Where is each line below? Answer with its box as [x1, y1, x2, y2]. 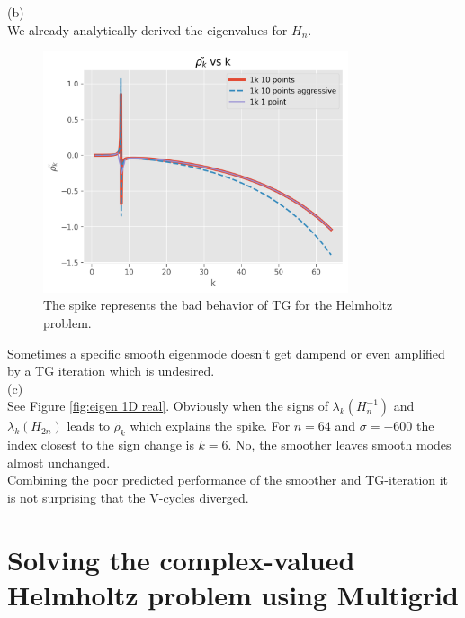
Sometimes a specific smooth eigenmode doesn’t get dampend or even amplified [7, 343, 445, 362]
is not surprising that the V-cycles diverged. [7, 487, 249, 506]
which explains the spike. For [130, 416, 291, 435]
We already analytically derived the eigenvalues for [7, 20, 288, 39]
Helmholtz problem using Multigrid [7, 576, 459, 613]
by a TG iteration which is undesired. [7, 361, 215, 380]
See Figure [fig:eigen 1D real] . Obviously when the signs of [7, 396, 328, 415]
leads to [67, 416, 110, 435]
